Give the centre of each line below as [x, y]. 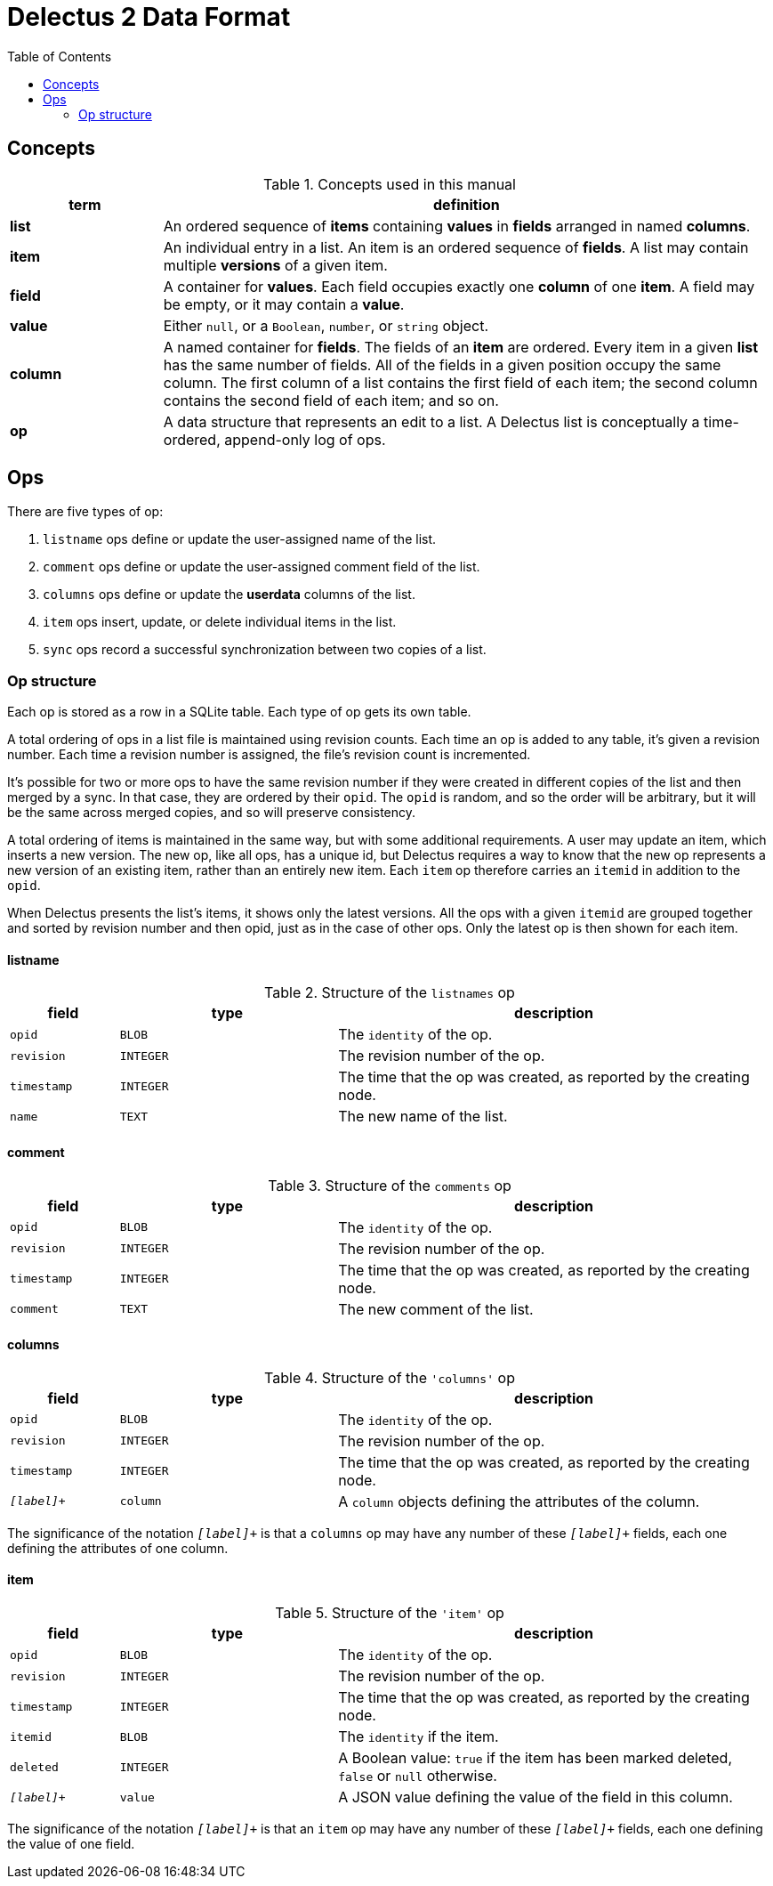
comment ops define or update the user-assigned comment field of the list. [262, 567]
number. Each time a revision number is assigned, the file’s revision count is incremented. [269, 755]
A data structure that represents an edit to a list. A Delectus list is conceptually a [431, 421]
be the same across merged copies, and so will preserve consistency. [212, 813]
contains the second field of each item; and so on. [331, 400]
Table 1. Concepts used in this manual [390, 184]
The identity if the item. [419, 1737]
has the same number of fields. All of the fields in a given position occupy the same [442, 364]
